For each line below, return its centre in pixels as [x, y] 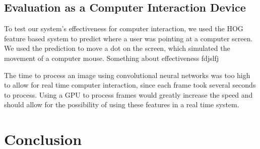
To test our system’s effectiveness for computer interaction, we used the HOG [124, 28]
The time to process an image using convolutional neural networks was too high [127, 75]
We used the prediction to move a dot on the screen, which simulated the [117, 48]
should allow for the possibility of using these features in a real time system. [122, 104]
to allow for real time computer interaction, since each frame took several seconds [130, 85]
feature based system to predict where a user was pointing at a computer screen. [128, 38]
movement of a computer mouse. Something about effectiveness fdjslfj [112, 58]
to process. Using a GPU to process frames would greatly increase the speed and [128, 94]
